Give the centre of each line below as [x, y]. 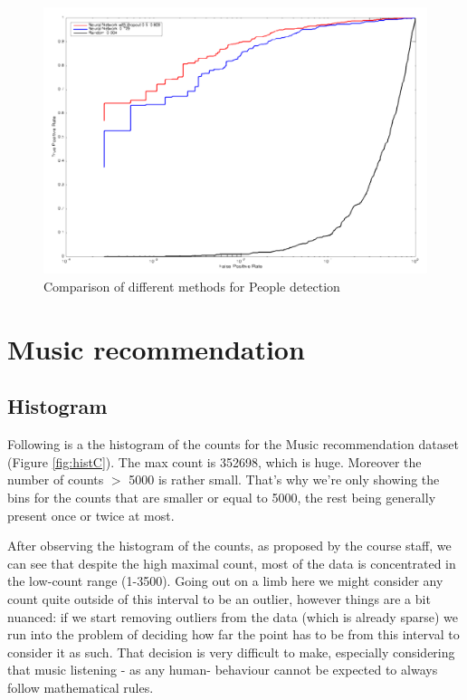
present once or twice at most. [91, 515]
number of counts [56, 479]
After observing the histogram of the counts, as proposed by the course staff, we [229, 546]
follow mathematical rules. [81, 687]
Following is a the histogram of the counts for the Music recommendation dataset [233, 444]
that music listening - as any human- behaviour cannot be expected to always [223, 670]
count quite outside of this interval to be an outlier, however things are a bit [219, 598]
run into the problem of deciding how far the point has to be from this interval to [233, 634]
